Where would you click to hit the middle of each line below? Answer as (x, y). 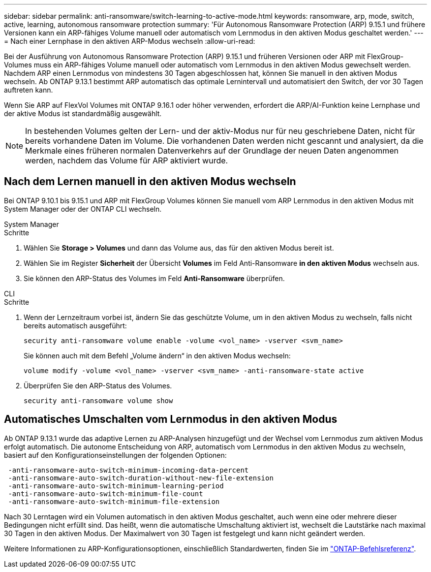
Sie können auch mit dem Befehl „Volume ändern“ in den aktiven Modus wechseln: (157, 355)
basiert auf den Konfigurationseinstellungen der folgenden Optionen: (115, 455)
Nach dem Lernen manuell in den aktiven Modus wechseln (150, 182)
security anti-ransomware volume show (98, 400)
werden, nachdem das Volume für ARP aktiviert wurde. (127, 160)
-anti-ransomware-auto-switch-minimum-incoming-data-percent (128, 470)
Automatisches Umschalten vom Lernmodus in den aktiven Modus (171, 419)
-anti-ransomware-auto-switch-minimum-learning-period (116, 486)
